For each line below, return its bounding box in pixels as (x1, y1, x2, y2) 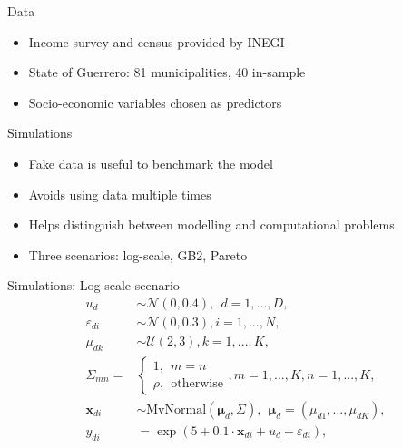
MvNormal (146, 403, 207, 416)
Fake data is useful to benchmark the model (28, 153, 273, 172)
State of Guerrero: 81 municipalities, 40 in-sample (28, 63, 306, 82)
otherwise (171, 377, 223, 391)
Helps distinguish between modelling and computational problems (28, 215, 395, 234)
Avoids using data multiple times (28, 184, 211, 203)
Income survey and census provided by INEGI (28, 32, 285, 51)
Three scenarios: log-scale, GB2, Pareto (28, 245, 248, 264)
